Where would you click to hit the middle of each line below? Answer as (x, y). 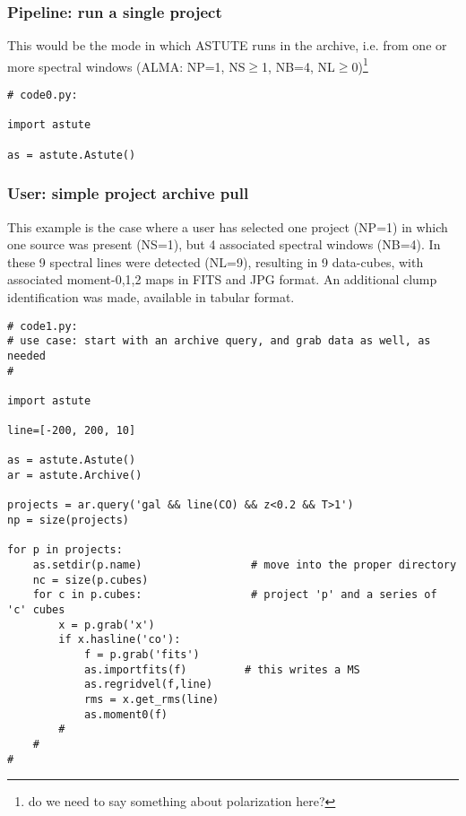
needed (26, 356)
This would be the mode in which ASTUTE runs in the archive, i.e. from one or (227, 45)
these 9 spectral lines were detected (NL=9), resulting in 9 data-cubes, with (216, 261)
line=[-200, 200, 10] (72, 431)
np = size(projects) (69, 521)
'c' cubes (36, 610)
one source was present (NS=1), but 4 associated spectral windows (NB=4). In (224, 244)
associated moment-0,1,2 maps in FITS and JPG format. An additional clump (222, 279)
